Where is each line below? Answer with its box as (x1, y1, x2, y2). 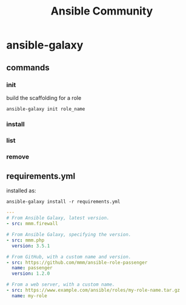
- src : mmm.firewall (6, 221, 59, 227)
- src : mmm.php (6, 237, 45, 243)
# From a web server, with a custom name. (6, 281, 115, 288)
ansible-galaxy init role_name (6, 106, 85, 112)
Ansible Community (50, 4, 153, 18)
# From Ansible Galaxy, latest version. (6, 215, 110, 221)
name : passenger (12, 265, 53, 271)
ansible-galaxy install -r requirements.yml (6, 198, 121, 205)
